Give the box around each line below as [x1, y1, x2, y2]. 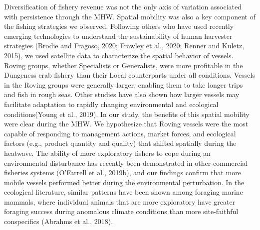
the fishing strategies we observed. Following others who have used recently [4, 21, 234, 31]
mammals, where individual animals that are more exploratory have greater [4, 196, 236, 207]
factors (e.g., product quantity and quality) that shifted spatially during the [4, 138, 237, 148]
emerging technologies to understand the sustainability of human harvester [4, 30, 233, 41]
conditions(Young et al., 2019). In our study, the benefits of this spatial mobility [4, 109, 250, 119]
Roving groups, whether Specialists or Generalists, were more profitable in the [4, 60, 243, 70]
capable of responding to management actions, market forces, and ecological [4, 128, 236, 138]
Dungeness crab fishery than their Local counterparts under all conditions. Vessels [4, 70, 255, 80]
